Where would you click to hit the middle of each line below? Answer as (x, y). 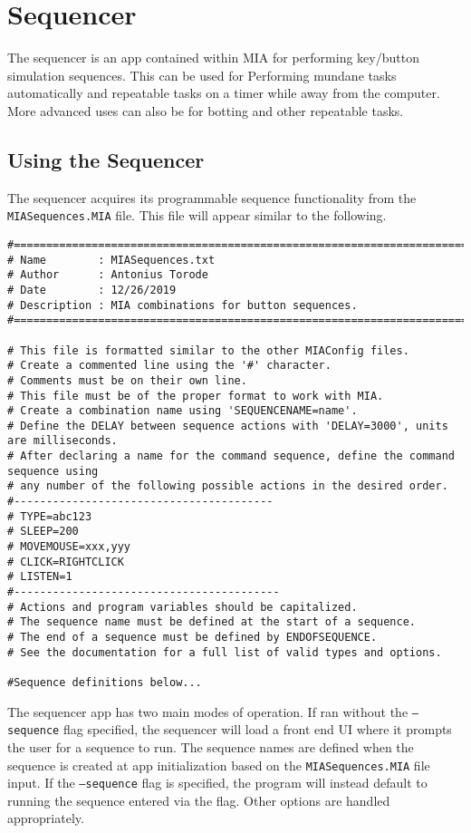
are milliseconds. (62, 441)
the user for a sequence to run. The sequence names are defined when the (211, 746)
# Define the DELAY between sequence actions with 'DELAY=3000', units (228, 426)
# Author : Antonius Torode (108, 275)
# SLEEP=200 (43, 532)
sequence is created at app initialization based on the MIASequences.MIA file (219, 765)
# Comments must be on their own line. (127, 380)
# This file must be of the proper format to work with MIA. (196, 396)
